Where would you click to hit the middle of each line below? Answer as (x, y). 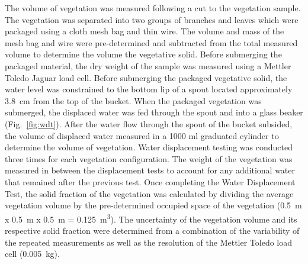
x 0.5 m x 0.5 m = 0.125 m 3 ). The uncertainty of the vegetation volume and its (151, 218)
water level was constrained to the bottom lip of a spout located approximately (149, 89)
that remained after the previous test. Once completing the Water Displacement (150, 181)
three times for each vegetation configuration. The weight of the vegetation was (149, 158)
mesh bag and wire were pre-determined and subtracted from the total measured (151, 42)
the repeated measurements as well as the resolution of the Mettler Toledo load (149, 242)
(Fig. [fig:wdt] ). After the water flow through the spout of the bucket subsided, (149, 123)
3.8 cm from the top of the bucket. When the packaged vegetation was (133, 100)
